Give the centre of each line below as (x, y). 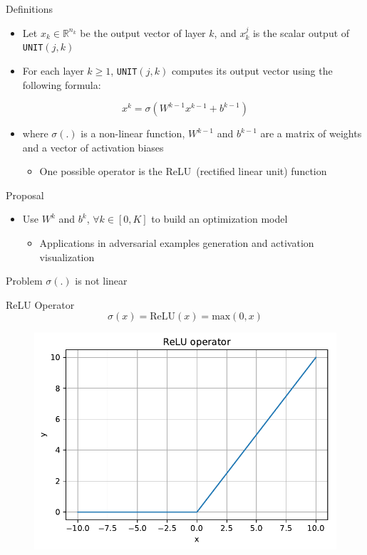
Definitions (30, 9)
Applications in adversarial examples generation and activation (177, 243)
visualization (67, 257)
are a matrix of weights (311, 133)
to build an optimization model (219, 219)
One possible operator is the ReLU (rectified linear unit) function (183, 171)
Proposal (25, 195)
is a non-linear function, (133, 133)
